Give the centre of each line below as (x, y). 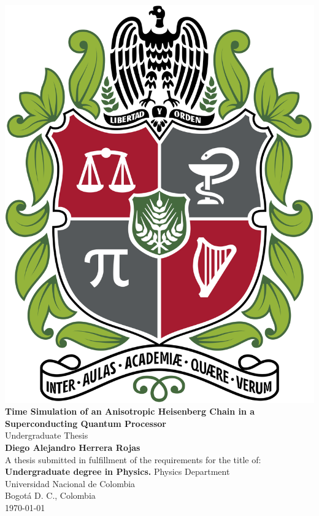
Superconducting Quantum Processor (86, 423)
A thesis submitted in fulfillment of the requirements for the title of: (133, 459)
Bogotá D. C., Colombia (50, 495)
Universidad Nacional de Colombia (70, 483)
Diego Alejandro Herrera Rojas (73, 447)
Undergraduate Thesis (47, 435)
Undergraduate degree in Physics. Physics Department (117, 471)
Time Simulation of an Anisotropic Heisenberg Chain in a (130, 411)
